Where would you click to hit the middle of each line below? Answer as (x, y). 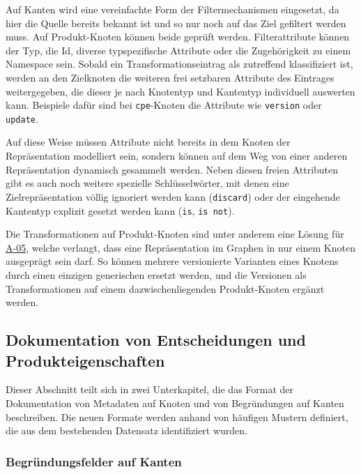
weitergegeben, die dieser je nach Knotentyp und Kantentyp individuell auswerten (180, 91)
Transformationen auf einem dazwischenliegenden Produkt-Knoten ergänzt (165, 288)
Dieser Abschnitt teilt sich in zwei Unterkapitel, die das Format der (150, 389)
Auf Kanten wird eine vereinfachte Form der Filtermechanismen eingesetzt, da (172, 9)
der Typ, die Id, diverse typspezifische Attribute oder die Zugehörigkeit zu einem (178, 50)
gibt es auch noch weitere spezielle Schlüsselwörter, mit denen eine (147, 183)
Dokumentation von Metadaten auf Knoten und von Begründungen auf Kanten (175, 403)
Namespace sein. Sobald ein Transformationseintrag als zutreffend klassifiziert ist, (179, 64)
